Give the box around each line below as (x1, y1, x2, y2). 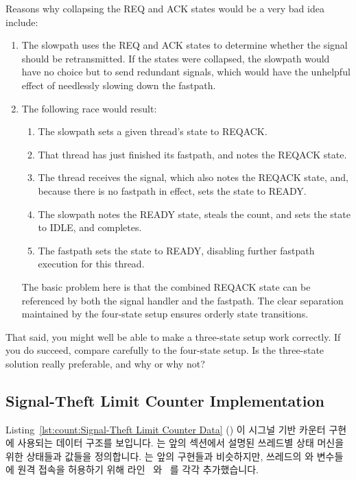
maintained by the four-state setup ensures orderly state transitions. (21, 307, 309, 321)
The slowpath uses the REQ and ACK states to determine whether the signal (21, 38, 348, 52)
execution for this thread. (38, 256, 145, 271)
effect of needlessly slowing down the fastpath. (21, 77, 216, 92)
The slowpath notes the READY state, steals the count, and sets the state (38, 206, 351, 221)
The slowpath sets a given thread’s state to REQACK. (38, 124, 268, 139)
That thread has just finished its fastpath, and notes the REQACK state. (38, 147, 347, 161)
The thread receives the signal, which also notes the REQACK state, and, (38, 170, 348, 184)
